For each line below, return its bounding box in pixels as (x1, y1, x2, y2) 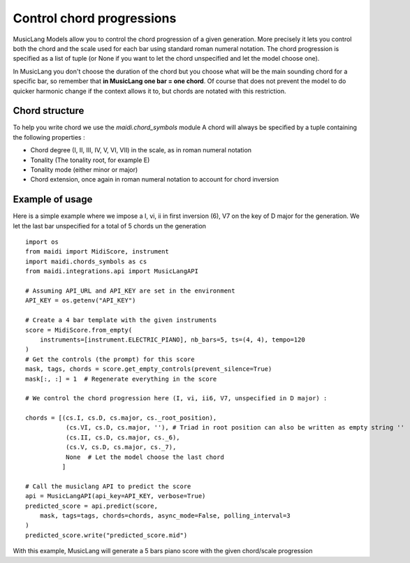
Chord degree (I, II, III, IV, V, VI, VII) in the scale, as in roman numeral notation (30, 146, 251, 154)
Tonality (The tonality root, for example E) (30, 156, 150, 164)
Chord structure (13, 105, 85, 117)
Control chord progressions (13, 10, 177, 26)
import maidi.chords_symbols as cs (25, 257, 147, 265)
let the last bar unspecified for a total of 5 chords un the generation (13, 221, 206, 230)
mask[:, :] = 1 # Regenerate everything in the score (25, 374, 217, 383)
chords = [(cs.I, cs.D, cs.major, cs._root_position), (25, 414, 217, 422)
